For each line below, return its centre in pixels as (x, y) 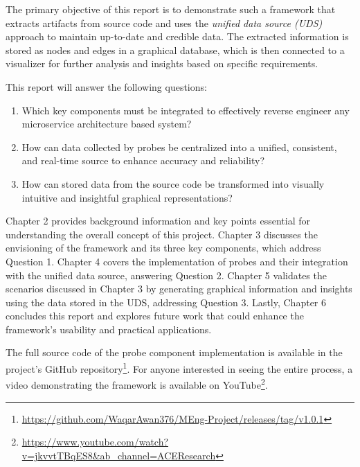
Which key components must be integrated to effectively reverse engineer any (186, 110)
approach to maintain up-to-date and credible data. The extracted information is (177, 36)
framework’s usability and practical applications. (109, 329)
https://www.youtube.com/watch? (95, 442)
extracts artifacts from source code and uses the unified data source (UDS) (164, 23)
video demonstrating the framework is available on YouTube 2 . (137, 384)
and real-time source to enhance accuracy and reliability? (143, 160)
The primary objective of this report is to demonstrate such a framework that (171, 9)
